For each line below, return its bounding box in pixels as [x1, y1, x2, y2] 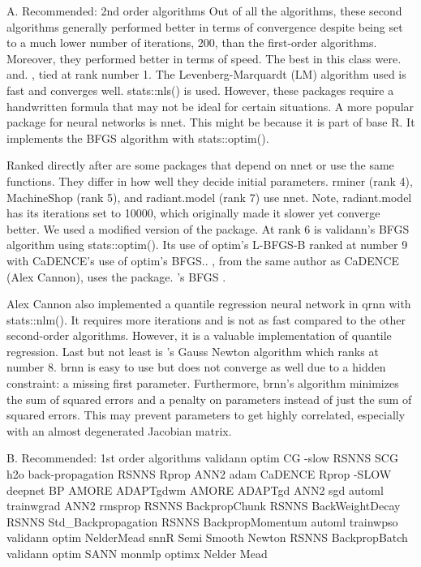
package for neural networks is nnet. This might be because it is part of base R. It [6, 114, 415, 131]
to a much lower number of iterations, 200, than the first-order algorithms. [6, 34, 377, 51]
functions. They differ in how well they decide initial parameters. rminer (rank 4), [6, 172, 413, 189]
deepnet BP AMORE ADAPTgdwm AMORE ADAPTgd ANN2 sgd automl [6, 481, 384, 498]
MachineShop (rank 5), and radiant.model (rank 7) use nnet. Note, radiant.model [6, 188, 412, 205]
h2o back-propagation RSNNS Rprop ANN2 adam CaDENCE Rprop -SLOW [6, 466, 392, 483]
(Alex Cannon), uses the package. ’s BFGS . [6, 268, 226, 285]
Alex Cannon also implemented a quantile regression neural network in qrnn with [6, 295, 411, 312]
